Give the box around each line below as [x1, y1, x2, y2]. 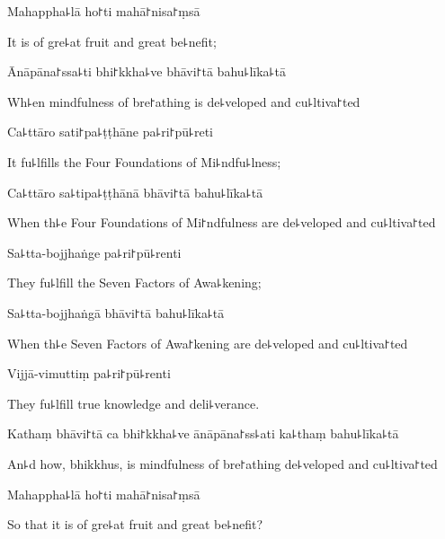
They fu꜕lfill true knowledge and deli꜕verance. [7, 393, 260, 412]
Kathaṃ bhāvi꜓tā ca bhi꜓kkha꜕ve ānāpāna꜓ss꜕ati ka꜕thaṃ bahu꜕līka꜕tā [7, 424, 399, 443]
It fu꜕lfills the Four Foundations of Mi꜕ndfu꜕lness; [7, 152, 281, 171]
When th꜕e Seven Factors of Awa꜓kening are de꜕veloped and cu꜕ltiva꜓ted [7, 333, 408, 352]
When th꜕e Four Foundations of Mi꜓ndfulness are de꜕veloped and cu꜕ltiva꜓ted [7, 213, 436, 232]
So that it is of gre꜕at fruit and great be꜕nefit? [7, 515, 263, 534]
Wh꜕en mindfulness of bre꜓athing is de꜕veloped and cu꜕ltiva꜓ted [7, 92, 360, 110]
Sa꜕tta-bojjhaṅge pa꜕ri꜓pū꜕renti [7, 243, 182, 261]
